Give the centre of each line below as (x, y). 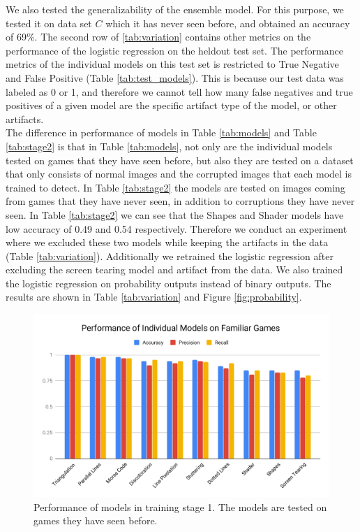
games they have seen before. (96, 520)
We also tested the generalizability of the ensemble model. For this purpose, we (175, 9)
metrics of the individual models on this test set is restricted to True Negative (172, 64)
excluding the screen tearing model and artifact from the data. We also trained (174, 269)
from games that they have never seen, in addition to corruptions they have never (180, 201)
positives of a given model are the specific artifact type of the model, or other (171, 105)
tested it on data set (49, 23)
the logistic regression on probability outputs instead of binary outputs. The (168, 283)
